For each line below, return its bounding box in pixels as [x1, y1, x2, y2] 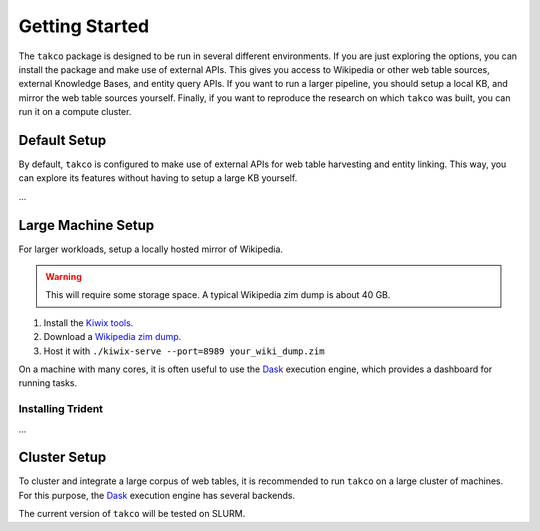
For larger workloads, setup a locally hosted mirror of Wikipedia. [18, 243, 284, 255]
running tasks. [18, 377, 78, 389]
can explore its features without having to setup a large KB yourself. [18, 172, 298, 184]
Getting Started [18, 15, 150, 37]
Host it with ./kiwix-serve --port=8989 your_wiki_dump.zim [43, 345, 325, 357]
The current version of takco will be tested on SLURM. [18, 508, 246, 520]
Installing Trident [18, 402, 104, 416]
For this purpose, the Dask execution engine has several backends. [18, 489, 295, 501]
